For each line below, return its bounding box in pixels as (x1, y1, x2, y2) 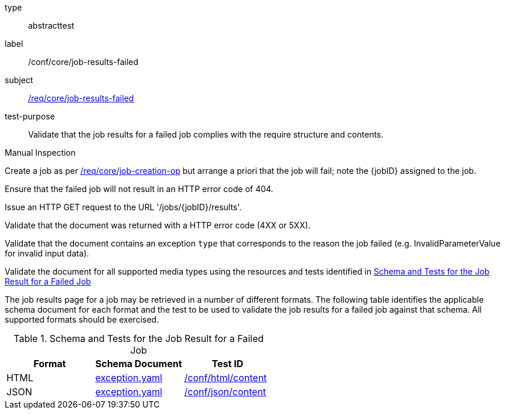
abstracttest (28, 20, 74, 30)
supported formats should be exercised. (5, 314, 159, 324)
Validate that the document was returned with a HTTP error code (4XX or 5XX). (5, 220, 310, 230)
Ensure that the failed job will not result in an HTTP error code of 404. (5, 184, 274, 194)
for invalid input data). (5, 248, 89, 258)
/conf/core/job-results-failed (28, 57, 139, 67)
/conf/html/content (184, 372, 267, 384)
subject (5, 75, 33, 85)
